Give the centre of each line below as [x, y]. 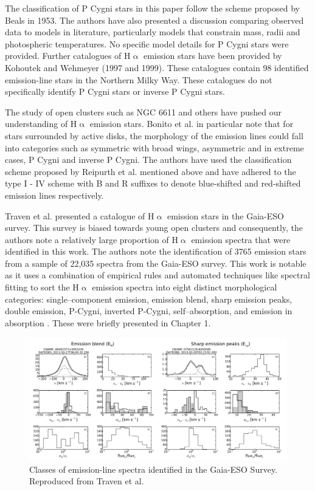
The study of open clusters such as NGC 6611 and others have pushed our [143, 112]
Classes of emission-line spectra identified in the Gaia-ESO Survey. [154, 469]
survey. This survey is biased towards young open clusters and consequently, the [154, 228]
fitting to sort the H [42, 287]
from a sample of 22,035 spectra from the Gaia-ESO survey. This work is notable [156, 263]
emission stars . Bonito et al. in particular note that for [192, 124]
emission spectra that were [241, 239]
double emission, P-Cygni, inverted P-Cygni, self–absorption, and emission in [149, 311]
